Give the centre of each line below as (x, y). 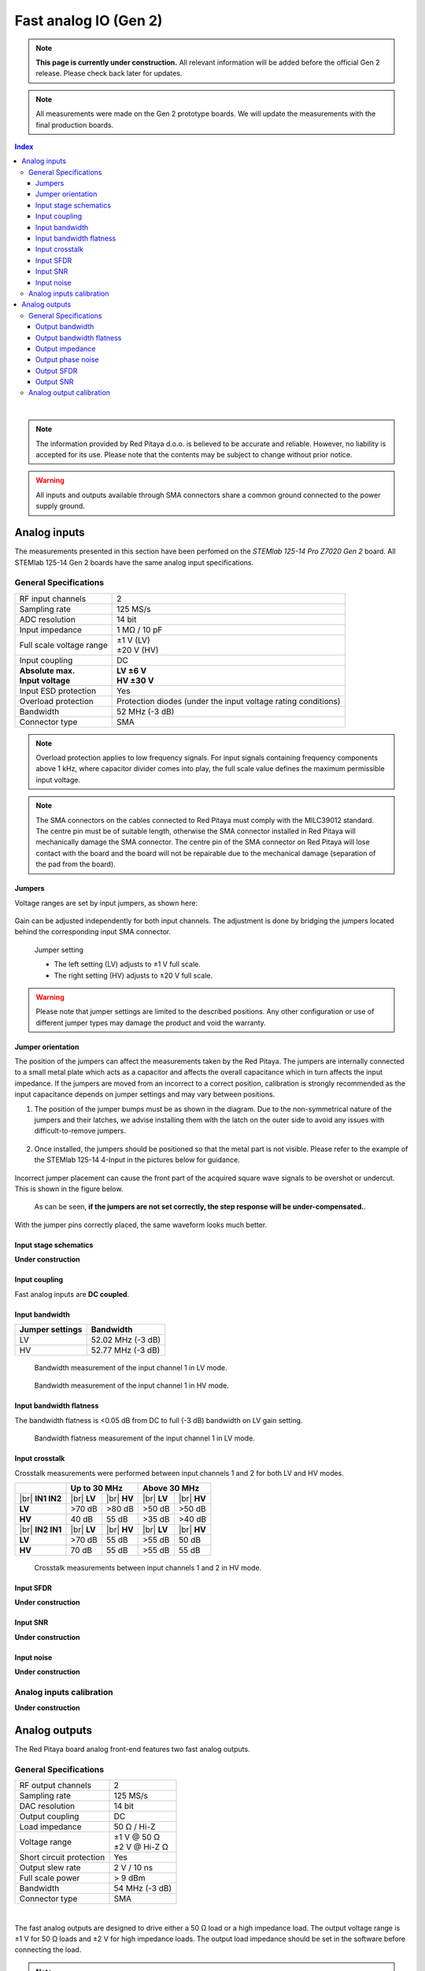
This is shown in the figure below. (69, 1189)
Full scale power (50, 1878)
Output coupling (49, 1816)
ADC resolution (48, 619)
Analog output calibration (69, 393)
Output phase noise (67, 360)
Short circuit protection (62, 1857)
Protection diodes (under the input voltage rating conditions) (229, 701)
